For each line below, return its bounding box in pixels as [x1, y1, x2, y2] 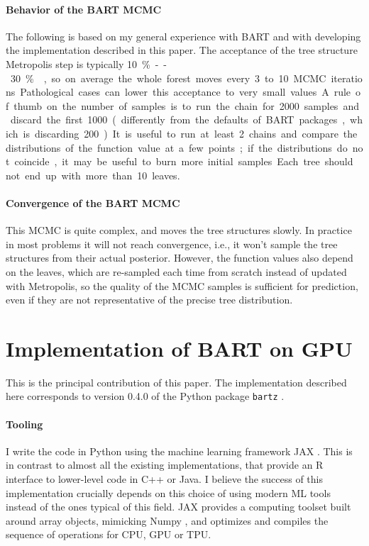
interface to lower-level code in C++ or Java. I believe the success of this [6, 472, 323, 486]
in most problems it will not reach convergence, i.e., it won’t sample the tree [6, 236, 338, 251]
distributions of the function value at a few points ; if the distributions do [6, 140, 348, 155]
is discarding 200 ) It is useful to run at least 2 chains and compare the [23, 126, 358, 140]
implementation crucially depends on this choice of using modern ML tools [6, 485, 331, 500]
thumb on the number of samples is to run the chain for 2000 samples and [13, 98, 359, 113]
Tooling [6, 416, 43, 431]
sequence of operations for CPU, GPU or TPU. [6, 527, 211, 542]
